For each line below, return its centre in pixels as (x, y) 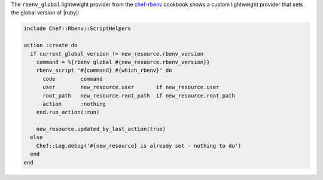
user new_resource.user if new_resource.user (131, 87)
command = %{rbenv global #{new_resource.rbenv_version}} (123, 62)
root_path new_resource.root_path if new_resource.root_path (139, 95)
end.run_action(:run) (68, 112)
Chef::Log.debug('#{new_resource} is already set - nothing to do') (139, 146)
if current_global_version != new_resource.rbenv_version (117, 54)
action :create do (51, 45)
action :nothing (74, 104)
